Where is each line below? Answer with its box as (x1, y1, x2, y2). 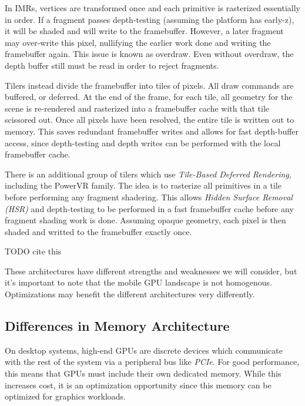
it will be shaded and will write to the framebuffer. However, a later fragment (5, 25, 284, 37)
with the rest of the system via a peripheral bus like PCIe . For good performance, (5, 355, 300, 368)
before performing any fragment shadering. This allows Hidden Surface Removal (5, 190, 293, 203)
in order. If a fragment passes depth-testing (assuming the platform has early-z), (5, 13, 294, 25)
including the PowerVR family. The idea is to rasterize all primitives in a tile (5, 179, 281, 192)
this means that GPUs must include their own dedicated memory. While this (5, 367, 281, 380)
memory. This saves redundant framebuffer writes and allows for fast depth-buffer (5, 125, 299, 137)
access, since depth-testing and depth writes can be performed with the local (5, 136, 281, 149)
